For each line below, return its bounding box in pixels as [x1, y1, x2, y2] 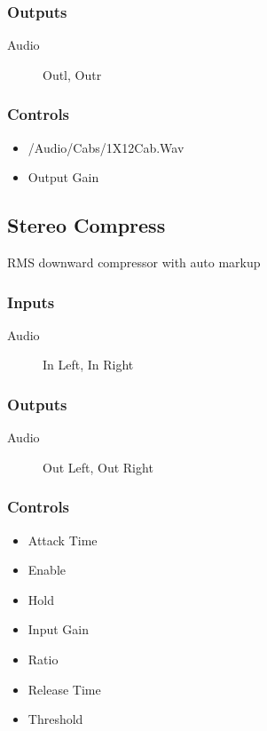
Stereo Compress [7, 211, 166, 239]
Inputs [7, 290, 55, 313]
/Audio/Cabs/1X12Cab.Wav [27, 138, 185, 156]
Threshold [27, 710, 83, 728]
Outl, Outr [43, 65, 102, 83]
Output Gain [27, 168, 99, 187]
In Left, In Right [43, 355, 134, 374]
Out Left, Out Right [43, 457, 153, 476]
